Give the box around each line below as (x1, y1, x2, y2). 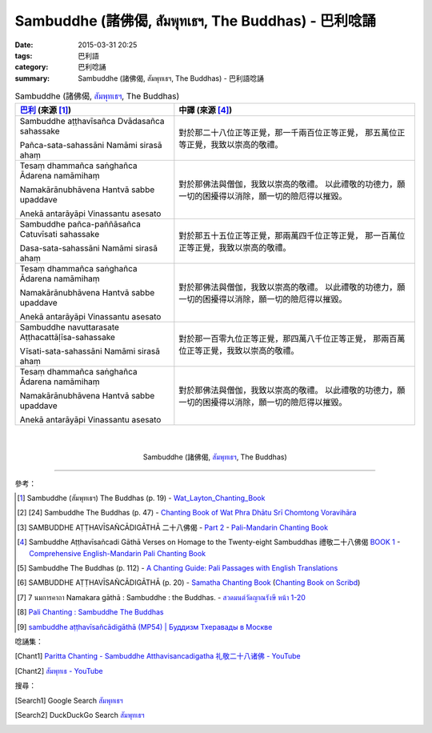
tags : (14, 50, 33, 60)
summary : (14, 73, 50, 83)
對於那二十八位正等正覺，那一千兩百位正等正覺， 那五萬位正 (178, 127, 406, 138)
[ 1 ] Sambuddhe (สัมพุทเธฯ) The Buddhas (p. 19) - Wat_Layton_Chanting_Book (17, 493, 266, 503)
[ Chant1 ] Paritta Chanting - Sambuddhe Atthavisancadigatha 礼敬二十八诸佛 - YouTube (14, 651, 302, 661)
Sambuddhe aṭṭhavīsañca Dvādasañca (19, 116, 165, 127)
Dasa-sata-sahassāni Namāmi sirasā (19, 242, 158, 254)
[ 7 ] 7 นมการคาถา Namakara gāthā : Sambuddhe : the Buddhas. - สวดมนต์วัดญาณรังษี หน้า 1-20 (17, 592, 306, 602)
